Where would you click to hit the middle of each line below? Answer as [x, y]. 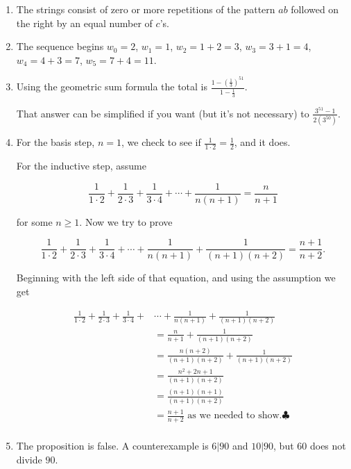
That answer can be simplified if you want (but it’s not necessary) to [163, 113]
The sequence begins [60, 46]
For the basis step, [55, 142]
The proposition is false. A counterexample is [112, 445]
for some [34, 221]
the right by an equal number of [84, 23]
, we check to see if [161, 142]
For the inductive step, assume [81, 166]
